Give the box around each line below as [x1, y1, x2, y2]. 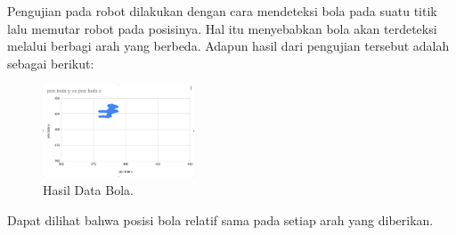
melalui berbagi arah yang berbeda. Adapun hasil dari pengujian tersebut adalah [7, 36, 450, 55]
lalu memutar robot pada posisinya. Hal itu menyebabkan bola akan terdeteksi [7, 19, 437, 37]
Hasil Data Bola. [43, 180, 134, 199]
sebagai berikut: [7, 53, 94, 72]
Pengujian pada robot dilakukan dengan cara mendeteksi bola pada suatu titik [7, 2, 437, 20]
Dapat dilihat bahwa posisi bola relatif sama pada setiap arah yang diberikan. [7, 210, 434, 229]
